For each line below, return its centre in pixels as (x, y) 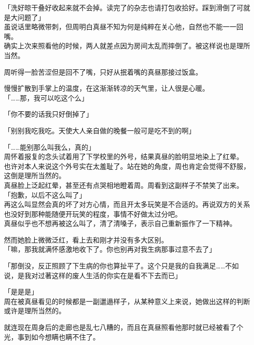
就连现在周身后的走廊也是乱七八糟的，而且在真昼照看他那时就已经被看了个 (124, 327)
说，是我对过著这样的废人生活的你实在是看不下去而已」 (93, 275)
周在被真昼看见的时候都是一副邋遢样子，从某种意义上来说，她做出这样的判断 (127, 301)
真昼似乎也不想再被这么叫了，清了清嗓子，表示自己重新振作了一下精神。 (120, 223)
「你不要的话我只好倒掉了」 (48, 114)
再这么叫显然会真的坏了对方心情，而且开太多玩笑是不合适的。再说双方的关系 (127, 204)
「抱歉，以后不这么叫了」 (45, 194)
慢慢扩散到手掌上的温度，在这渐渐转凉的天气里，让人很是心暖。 (106, 88)
